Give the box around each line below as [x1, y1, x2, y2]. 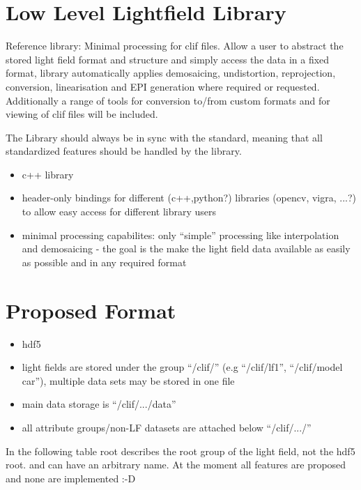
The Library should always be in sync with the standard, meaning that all [6, 130, 323, 144]
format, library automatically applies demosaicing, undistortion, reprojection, [6, 66, 336, 80]
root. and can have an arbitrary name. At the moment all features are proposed [6, 457, 346, 472]
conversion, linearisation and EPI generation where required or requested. [6, 79, 320, 93]
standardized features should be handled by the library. [6, 144, 242, 158]
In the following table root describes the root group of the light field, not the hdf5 [6, 443, 355, 458]
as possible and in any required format [22, 254, 187, 269]
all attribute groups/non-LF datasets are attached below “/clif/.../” [22, 420, 312, 434]
